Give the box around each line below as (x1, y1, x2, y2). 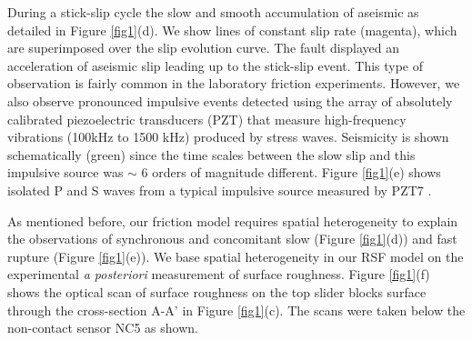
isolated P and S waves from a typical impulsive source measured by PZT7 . (7, 180, 432, 199)
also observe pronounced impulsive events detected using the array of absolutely (7, 91, 453, 110)
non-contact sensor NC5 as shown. (7, 318, 198, 337)
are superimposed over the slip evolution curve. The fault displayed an (7, 38, 399, 57)
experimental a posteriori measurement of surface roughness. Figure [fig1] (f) (7, 265, 430, 284)
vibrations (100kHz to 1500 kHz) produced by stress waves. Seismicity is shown (7, 127, 449, 146)
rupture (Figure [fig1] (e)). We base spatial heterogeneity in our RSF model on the (7, 246, 464, 265)
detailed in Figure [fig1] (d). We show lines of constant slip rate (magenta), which (7, 20, 457, 39)
